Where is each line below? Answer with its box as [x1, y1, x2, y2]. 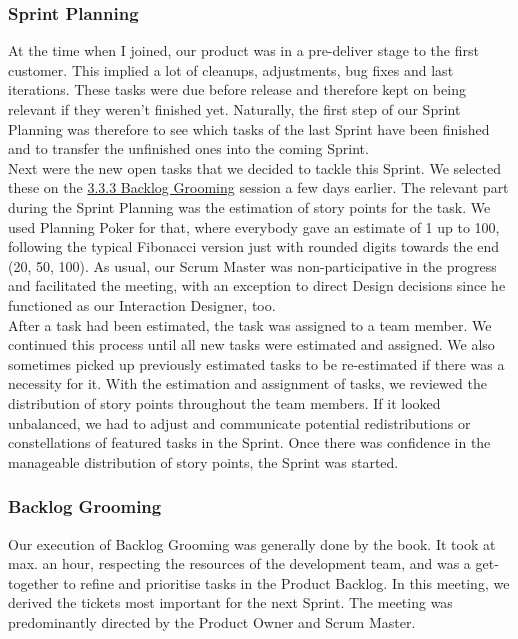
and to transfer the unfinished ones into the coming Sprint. [8, 138, 369, 159]
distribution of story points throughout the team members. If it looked [8, 392, 441, 413]
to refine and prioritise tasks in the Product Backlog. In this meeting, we [63, 572, 510, 593]
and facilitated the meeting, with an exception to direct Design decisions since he [8, 275, 506, 296]
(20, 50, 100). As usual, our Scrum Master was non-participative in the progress [8, 255, 497, 276]
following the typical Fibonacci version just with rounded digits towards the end [8, 236, 500, 257]
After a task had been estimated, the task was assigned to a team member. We [8, 314, 492, 335]
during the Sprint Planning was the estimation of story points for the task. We [8, 196, 491, 217]
